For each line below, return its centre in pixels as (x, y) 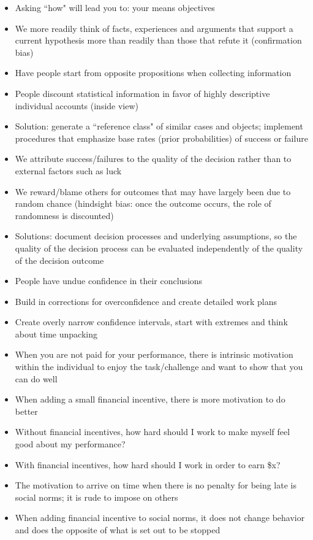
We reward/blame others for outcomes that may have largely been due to (153, 191)
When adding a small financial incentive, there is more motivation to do (150, 399)
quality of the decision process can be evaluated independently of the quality (159, 248)
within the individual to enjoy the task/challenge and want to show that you (159, 367)
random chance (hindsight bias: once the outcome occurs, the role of (143, 203)
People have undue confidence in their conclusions (109, 281)
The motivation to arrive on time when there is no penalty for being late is (156, 485)
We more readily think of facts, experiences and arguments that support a (154, 28)
